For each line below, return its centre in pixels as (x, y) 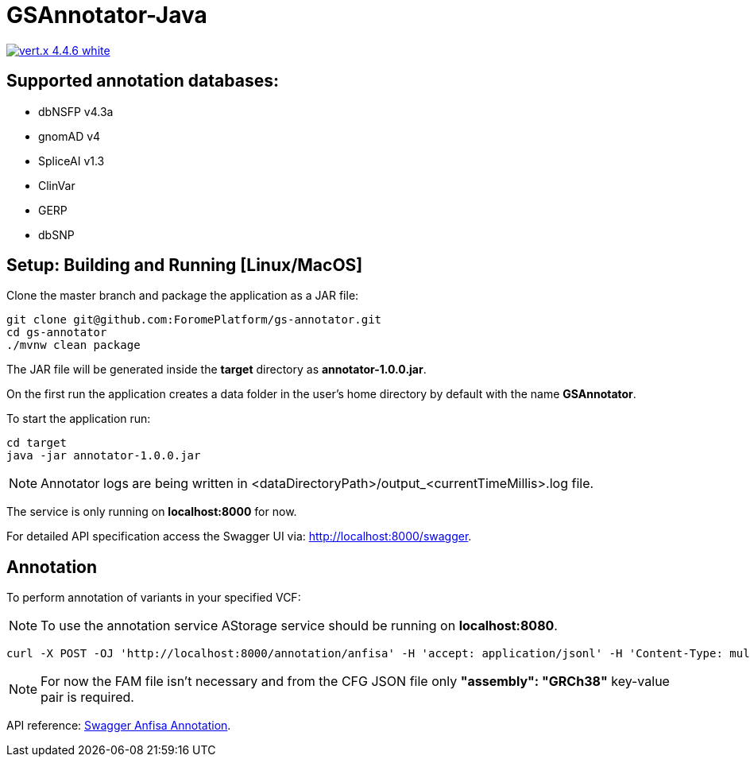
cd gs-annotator (57, 333)
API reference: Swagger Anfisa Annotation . (119, 726)
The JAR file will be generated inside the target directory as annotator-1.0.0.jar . (216, 370)
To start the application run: (79, 419)
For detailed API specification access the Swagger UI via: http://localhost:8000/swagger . (239, 536)
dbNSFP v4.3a (76, 111)
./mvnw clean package (73, 345)
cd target (37, 443)
